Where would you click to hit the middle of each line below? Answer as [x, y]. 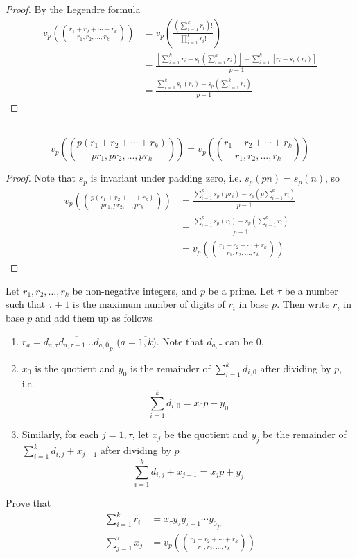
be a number [311, 290]
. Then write [303, 304]
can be [240, 341]
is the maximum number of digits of [149, 304]
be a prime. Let [241, 290]
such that [26, 304]
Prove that [28, 503]
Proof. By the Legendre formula [73, 9]
